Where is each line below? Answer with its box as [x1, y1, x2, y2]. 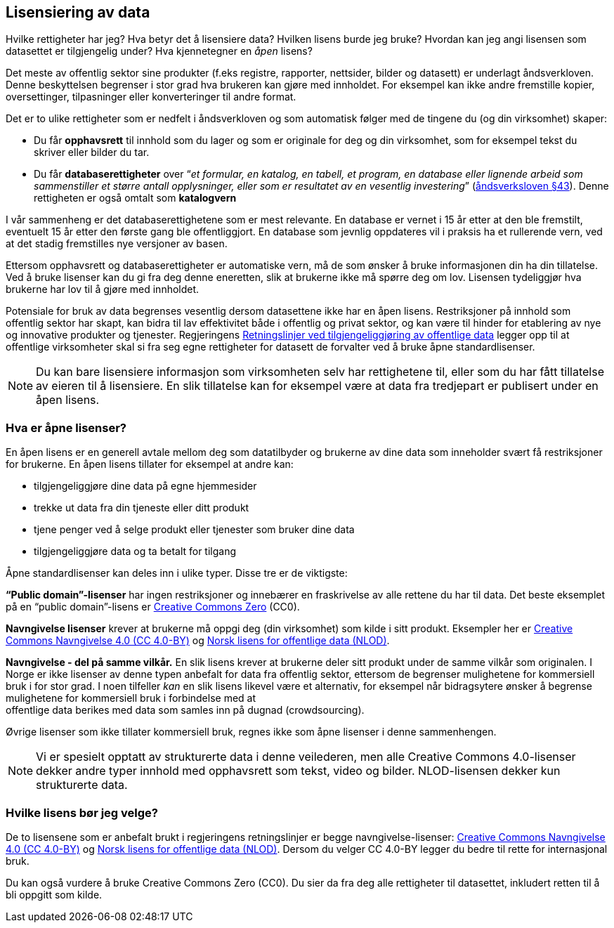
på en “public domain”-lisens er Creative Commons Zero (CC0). [6, 601, 300, 613]
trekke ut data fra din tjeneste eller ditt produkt [34, 502, 249, 514]
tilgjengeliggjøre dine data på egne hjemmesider [34, 480, 257, 492]
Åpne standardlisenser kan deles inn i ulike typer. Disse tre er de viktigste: [6, 567, 348, 580]
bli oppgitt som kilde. [6, 888, 103, 901]
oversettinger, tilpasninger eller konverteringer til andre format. [6, 91, 296, 103]
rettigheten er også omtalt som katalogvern [34, 192, 237, 204]
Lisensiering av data [6, 4, 150, 21]
